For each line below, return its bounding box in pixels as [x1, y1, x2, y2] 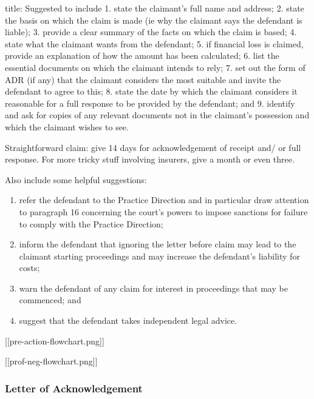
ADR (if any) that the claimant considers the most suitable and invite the [5, 73, 281, 85]
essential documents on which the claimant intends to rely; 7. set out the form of [5, 61, 305, 73]
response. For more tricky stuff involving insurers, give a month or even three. [5, 153, 295, 166]
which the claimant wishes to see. [5, 120, 129, 133]
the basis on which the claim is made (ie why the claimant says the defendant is [5, 13, 302, 26]
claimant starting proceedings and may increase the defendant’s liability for [19, 249, 300, 262]
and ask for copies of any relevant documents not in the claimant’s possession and [5, 109, 310, 121]
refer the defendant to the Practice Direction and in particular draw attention [19, 193, 309, 206]
